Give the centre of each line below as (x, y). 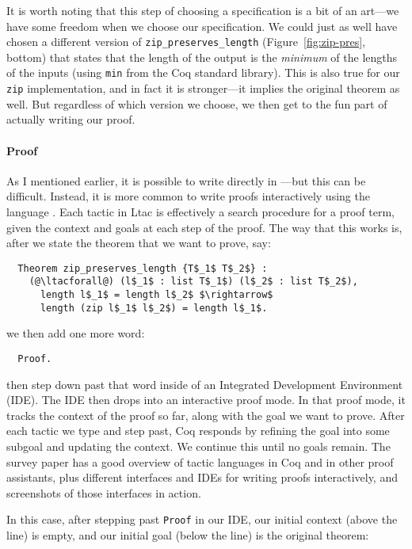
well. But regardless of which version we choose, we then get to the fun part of (197, 103)
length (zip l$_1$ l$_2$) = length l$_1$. (154, 308)
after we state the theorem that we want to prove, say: (139, 243)
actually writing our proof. (71, 119)
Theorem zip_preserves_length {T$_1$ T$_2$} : (143, 268)
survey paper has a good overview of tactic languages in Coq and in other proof (200, 461)
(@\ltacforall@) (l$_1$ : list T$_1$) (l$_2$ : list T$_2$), (193, 282)
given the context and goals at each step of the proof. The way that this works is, (204, 227)
